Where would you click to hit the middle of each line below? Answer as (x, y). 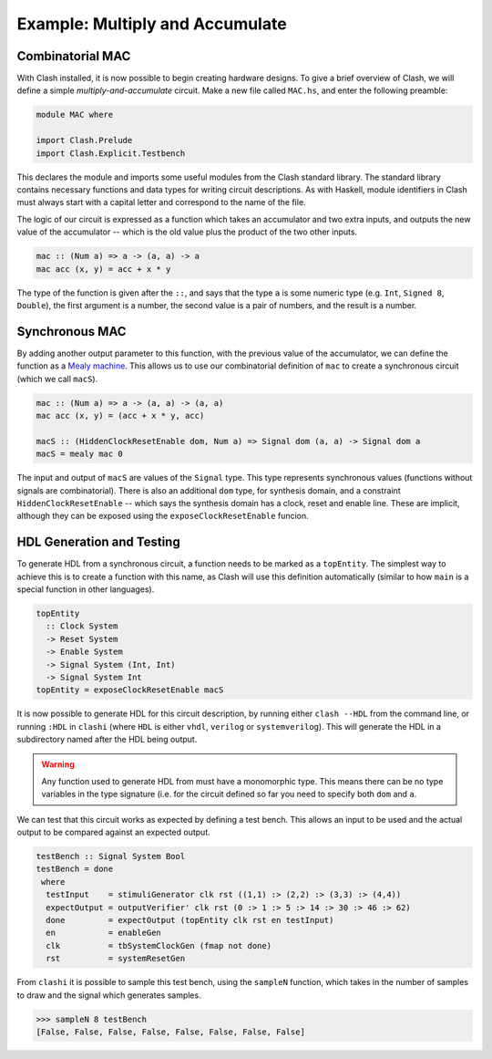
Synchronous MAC (72, 332)
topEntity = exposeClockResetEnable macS (130, 690)
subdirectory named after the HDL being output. (107, 740)
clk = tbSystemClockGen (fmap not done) (159, 945)
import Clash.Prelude (84, 140)
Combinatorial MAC (74, 56)
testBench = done (75, 869)
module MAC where (75, 115)
